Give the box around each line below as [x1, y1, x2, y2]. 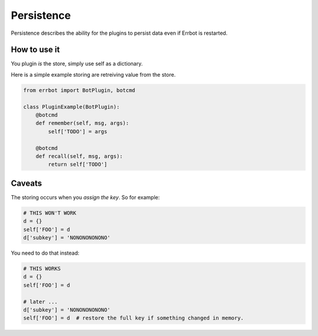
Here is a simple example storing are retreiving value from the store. [11, 71, 176, 78]
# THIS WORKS [23, 265, 61, 272]
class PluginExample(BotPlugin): [23, 103, 120, 110]
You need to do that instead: [11, 249, 79, 256]
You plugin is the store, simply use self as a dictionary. [11, 60, 143, 67]
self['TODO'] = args [48, 128, 108, 135]
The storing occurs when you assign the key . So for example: [11, 193, 160, 200]
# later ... [23, 298, 58, 305]
